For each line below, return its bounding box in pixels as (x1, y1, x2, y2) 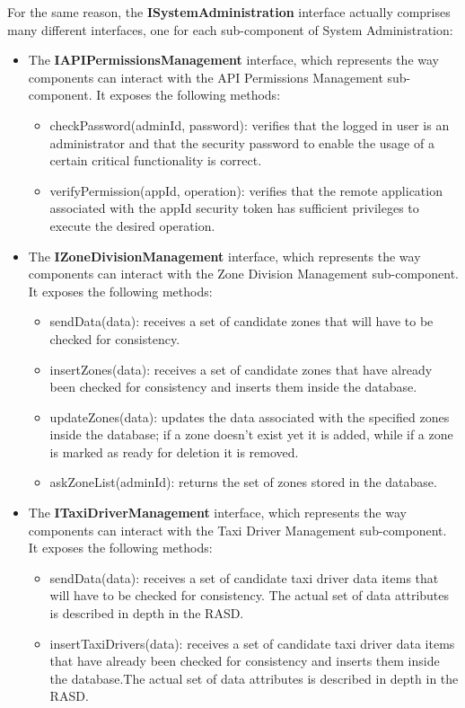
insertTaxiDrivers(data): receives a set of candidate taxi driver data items (49, 633, 455, 652)
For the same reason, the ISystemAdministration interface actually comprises (7, 3, 451, 21)
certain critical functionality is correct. (49, 151, 262, 170)
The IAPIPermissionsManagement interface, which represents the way (28, 50, 439, 69)
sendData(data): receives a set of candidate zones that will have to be (49, 312, 434, 331)
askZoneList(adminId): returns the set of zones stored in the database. (49, 473, 437, 491)
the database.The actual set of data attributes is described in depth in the (49, 668, 459, 687)
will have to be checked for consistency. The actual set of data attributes (49, 586, 450, 605)
